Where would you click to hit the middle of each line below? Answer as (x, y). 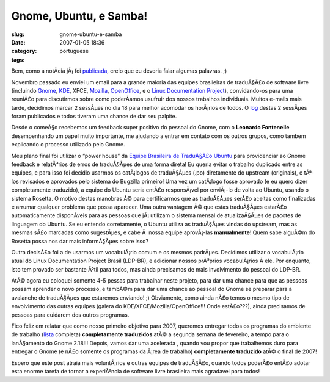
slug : (18, 34)
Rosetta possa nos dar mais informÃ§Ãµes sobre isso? (80, 241)
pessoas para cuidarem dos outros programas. (70, 315)
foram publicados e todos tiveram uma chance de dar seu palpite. (94, 117)
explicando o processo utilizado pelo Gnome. (68, 145)
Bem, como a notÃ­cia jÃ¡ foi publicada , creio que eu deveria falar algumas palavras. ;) (119, 71)
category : (24, 51)
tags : (18, 59)
